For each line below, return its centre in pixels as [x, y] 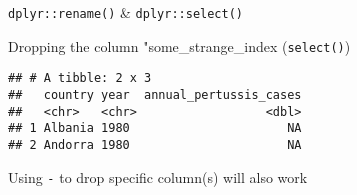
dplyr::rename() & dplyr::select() [125, 12]
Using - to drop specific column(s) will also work [158, 176]
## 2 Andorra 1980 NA [155, 144]
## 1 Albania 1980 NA [155, 128]
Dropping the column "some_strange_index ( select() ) [179, 45]
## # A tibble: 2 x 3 [80, 78]
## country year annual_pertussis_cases [155, 94]
